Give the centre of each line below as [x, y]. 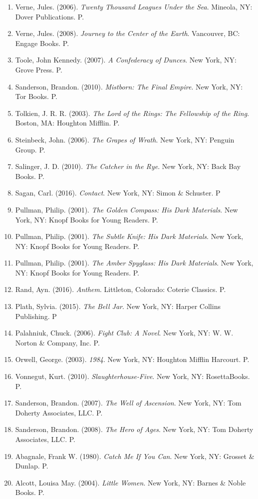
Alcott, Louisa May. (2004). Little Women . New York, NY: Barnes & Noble [130, 482]
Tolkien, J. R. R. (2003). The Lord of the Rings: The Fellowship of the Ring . [132, 113]
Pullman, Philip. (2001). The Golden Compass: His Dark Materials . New [127, 209]
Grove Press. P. [39, 69]
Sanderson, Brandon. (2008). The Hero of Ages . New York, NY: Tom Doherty [134, 429]
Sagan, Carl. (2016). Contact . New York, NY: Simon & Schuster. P [118, 193]
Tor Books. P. [36, 96]
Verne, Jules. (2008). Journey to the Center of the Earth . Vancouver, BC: [128, 33]
